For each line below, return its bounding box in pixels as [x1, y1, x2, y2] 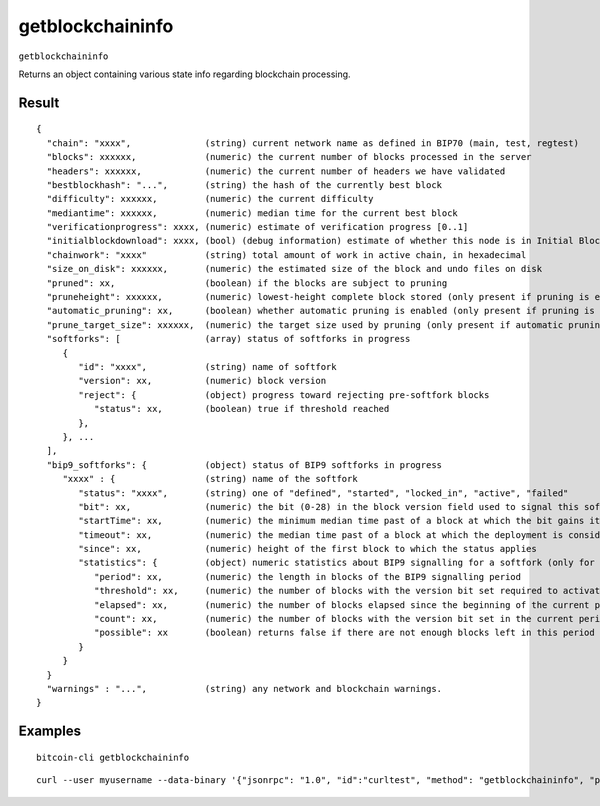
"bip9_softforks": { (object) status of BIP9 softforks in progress [46, 459, 443, 470]
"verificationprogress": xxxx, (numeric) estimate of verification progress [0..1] [46, 221, 469, 233]
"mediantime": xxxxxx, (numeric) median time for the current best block [46, 207, 459, 219]
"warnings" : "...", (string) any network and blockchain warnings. [46, 683, 443, 694]
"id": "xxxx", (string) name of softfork [78, 361, 337, 372]
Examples [18, 723, 82, 740]
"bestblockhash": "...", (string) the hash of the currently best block [46, 179, 443, 190]
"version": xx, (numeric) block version [78, 375, 327, 387]
